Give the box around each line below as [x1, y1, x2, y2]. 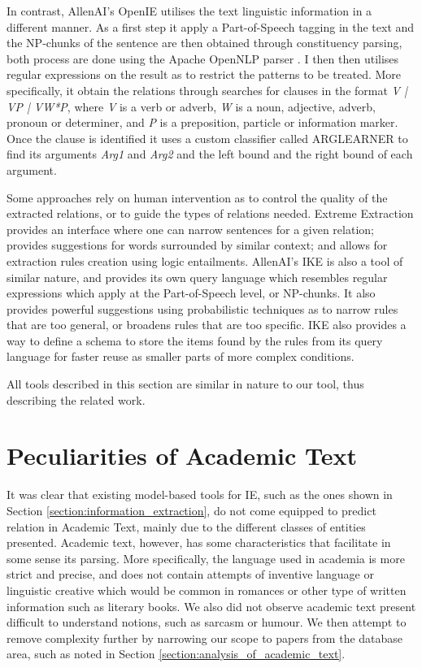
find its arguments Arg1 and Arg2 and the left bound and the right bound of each [7, 145, 413, 163]
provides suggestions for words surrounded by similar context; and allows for [7, 236, 388, 254]
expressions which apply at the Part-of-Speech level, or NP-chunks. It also [7, 284, 376, 301]
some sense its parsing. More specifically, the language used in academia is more [7, 549, 405, 566]
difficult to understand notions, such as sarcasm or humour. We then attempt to [7, 614, 407, 631]
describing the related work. [7, 391, 146, 408]
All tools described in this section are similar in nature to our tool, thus [7, 375, 364, 393]
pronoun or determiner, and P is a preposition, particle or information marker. [7, 114, 398, 131]
